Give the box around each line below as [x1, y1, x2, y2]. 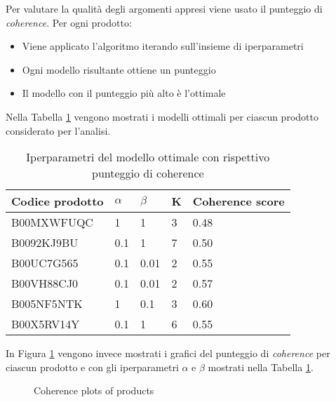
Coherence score [192, 193, 285, 210]
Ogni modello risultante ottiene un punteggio [22, 62, 216, 76]
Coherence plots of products [34, 383, 154, 398]
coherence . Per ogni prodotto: [6, 15, 132, 29]
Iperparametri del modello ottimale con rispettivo [26, 149, 270, 166]
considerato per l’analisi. [6, 123, 111, 138]
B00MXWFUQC [11, 214, 93, 231]
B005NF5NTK [11, 295, 83, 312]
